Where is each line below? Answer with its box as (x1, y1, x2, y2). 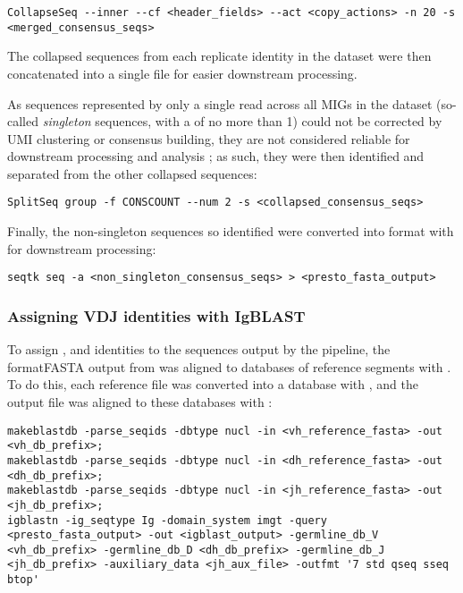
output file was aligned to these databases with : (7, 392, 273, 411)
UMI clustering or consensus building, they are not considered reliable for (7, 129, 410, 148)
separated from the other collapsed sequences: (7, 164, 257, 182)
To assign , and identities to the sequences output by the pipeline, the (7, 340, 391, 359)
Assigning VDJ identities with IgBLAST (7, 304, 306, 326)
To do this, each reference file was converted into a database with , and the (7, 375, 418, 394)
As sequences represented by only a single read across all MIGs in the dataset (7, 94, 433, 113)
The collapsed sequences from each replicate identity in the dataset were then (7, 47, 432, 65)
